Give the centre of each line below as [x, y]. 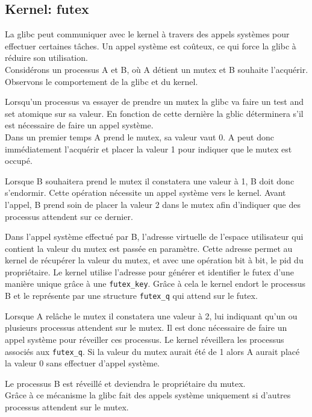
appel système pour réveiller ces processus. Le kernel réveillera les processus [145, 339]
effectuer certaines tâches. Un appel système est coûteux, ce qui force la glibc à [151, 45]
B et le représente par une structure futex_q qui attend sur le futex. [131, 296]
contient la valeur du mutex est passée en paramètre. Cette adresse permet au [149, 248]
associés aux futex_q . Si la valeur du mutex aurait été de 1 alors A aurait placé [152, 351]
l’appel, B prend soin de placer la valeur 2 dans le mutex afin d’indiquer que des [153, 204]
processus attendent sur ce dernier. [69, 216]
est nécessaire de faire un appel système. [79, 125]
